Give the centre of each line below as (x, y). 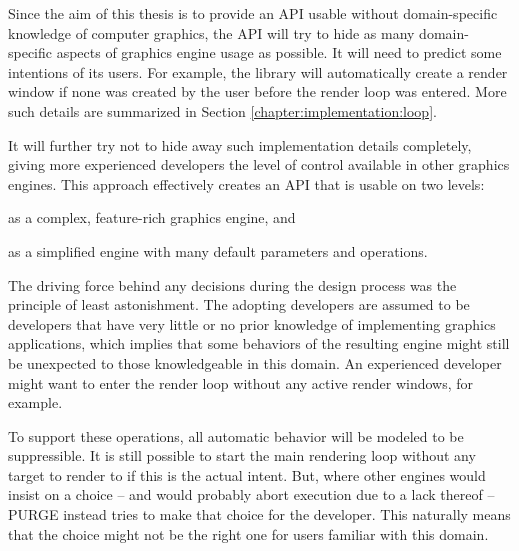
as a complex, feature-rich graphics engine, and (152, 217)
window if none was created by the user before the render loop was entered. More (257, 91)
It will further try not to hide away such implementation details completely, (240, 144)
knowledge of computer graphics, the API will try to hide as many (211, 32)
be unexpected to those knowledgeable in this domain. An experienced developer (255, 362)
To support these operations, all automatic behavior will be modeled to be (236, 435)
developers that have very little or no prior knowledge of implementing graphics (252, 323)
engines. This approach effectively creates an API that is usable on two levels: (246, 183)
